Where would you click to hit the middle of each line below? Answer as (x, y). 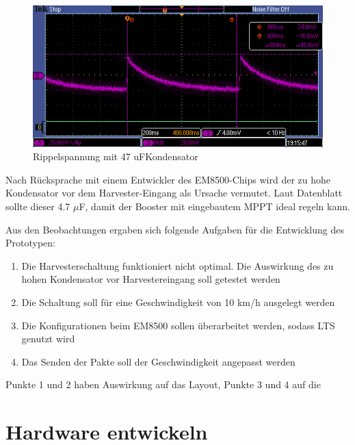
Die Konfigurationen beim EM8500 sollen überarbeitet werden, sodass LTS (178, 325)
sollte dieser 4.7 (38, 206)
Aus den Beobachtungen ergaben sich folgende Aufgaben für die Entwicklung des (175, 229)
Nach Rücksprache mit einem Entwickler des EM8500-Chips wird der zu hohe (168, 179)
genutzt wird (48, 339)
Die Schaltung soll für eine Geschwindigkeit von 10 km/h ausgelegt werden (178, 302)
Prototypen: (30, 243)
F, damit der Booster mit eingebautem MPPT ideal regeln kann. (214, 206)
